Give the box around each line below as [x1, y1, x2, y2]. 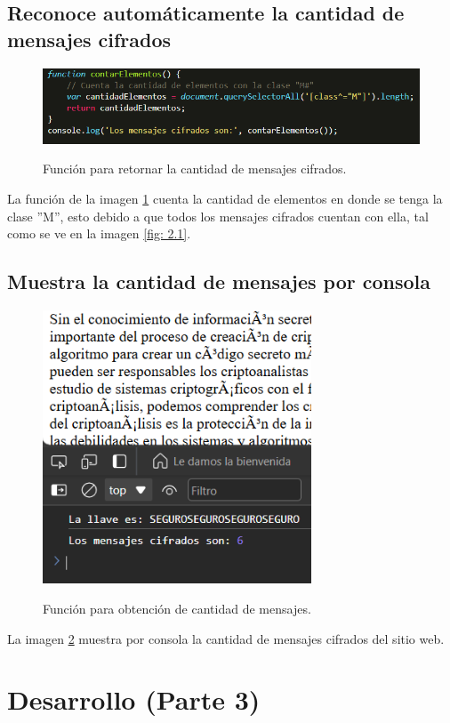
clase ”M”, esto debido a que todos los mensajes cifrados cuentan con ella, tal [7, 206, 429, 225]
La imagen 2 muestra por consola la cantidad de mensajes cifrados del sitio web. [7, 629, 445, 647]
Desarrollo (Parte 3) [7, 681, 261, 718]
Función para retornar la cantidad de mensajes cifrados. [43, 159, 347, 178]
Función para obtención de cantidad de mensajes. [43, 598, 311, 617]
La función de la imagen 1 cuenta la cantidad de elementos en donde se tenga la [7, 189, 443, 207]
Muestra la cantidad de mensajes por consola [7, 268, 431, 295]
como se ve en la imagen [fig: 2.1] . [7, 224, 191, 243]
